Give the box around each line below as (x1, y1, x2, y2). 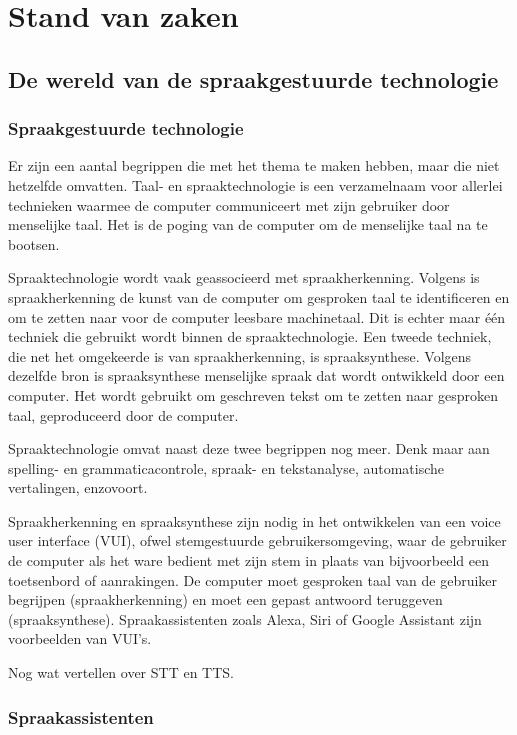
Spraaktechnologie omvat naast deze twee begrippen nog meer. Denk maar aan (8, 438, 490, 459)
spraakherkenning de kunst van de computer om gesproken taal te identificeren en (8, 286, 510, 307)
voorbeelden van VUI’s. (8, 628, 152, 649)
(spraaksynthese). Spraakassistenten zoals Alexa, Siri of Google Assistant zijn (8, 608, 482, 629)
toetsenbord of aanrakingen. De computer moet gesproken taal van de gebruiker (8, 569, 498, 590)
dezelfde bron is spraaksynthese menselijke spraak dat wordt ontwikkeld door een (8, 365, 505, 386)
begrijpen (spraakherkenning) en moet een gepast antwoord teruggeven (8, 589, 443, 610)
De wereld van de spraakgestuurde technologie (8, 63, 499, 94)
